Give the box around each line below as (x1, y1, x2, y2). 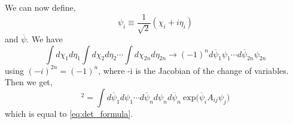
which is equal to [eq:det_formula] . (5, 107, 133, 119)
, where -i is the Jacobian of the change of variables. (98, 64, 289, 76)
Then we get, (5, 76, 53, 88)
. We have (26, 33, 63, 45)
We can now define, (5, 1, 76, 13)
